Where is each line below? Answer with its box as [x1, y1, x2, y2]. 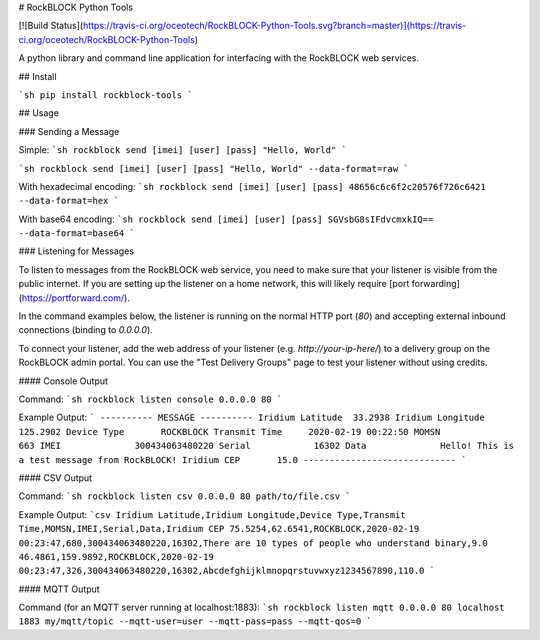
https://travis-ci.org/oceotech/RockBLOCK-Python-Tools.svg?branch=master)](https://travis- [82, 20, 467, 32]
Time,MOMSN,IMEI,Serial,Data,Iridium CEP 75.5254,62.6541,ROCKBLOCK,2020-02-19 [18, 523, 420, 535]
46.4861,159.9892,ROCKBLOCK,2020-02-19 [18, 551, 214, 562]
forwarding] [411, 278, 460, 290]
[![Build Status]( [18, 20, 84, 32]
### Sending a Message [18, 125, 120, 137]
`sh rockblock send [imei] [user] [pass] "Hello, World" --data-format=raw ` [18, 163, 409, 174]
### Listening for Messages [18, 245, 135, 257]
